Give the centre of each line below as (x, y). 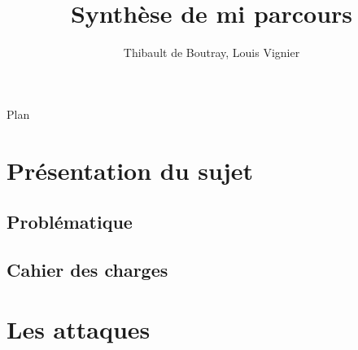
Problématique (70, 222)
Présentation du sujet (130, 170)
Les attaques (79, 329)
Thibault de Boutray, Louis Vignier (212, 52)
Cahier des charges (87, 269)
